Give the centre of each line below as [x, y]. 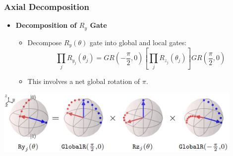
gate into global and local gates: [138, 42]
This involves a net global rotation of [84, 81]
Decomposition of [46, 25]
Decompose [45, 42]
